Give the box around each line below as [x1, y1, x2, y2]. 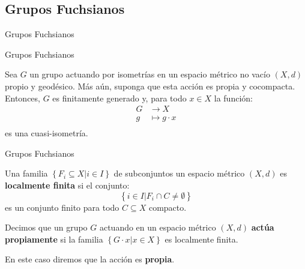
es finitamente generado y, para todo [52, 91, 187, 104]
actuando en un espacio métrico [99, 221, 216, 234]
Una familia [5, 167, 48, 180]
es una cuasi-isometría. [5, 127, 88, 139]
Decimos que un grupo [5, 221, 88, 234]
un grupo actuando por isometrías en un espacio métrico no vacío [29, 68, 270, 80]
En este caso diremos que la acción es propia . [5, 253, 175, 265]
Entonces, [5, 91, 40, 104]
